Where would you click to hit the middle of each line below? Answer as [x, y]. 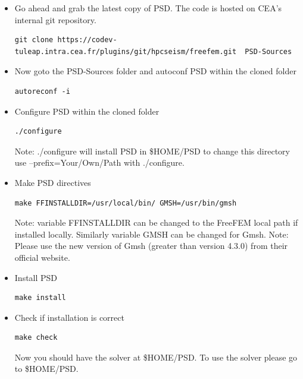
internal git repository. [55, 19]
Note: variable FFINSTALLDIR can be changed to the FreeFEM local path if [156, 222]
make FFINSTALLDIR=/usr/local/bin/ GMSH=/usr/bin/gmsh [126, 203]
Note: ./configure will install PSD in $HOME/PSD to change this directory [152, 151]
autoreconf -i [42, 91]
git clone [34, 40]
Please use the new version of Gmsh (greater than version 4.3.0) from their [151, 246]
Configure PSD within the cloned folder [87, 111]
